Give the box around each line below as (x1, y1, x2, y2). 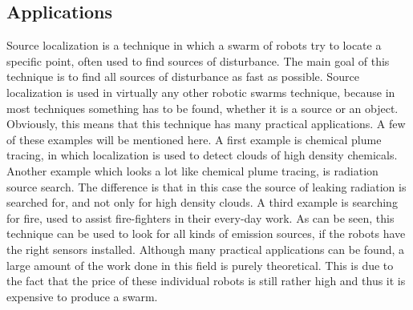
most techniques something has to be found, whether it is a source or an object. (6, 99, 399, 116)
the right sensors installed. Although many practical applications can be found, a (6, 240, 405, 257)
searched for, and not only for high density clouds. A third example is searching (6, 194, 398, 211)
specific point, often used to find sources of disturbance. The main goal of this (6, 52, 390, 69)
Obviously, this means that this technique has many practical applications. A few (6, 115, 406, 132)
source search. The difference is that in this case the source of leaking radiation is (6, 178, 407, 195)
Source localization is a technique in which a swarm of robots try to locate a (6, 37, 382, 54)
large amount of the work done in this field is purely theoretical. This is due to (6, 256, 394, 273)
